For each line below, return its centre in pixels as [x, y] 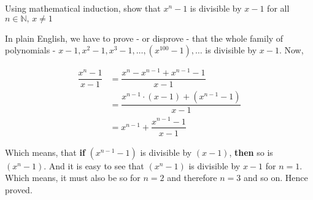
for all [278, 8]
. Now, [291, 50]
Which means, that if [45, 152]
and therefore [192, 178]
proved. [19, 189]
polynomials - [30, 50]
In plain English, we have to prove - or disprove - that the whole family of [144, 38]
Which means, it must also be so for [73, 178]
